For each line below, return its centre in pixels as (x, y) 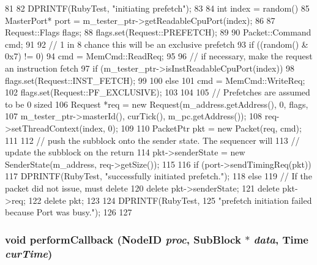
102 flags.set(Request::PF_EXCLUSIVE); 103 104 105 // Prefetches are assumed (158, 92)
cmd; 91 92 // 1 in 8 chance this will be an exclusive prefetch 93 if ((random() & (157, 44)
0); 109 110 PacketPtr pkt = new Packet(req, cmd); (205, 128)
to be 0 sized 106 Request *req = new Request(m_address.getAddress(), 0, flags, (157, 104)
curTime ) (29, 253)
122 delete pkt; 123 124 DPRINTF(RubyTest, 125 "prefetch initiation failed (170, 200)
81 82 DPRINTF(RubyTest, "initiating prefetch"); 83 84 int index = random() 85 (157, 8)
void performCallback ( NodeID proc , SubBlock (123, 239)
